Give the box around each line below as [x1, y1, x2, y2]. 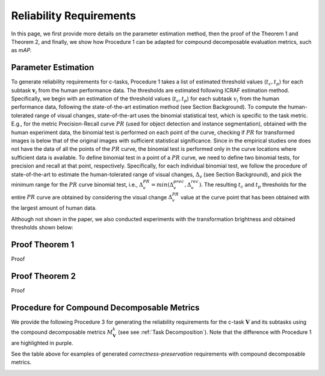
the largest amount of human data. [11, 204, 97, 211]
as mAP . [11, 47, 32, 54]
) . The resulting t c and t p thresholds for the [199, 181, 307, 189]
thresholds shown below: [11, 223, 73, 231]
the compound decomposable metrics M [11, 328, 113, 336]
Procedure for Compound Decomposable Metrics [11, 302, 200, 312]
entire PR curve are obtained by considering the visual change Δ [11, 193, 173, 201]
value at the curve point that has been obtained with [181, 193, 310, 201]
